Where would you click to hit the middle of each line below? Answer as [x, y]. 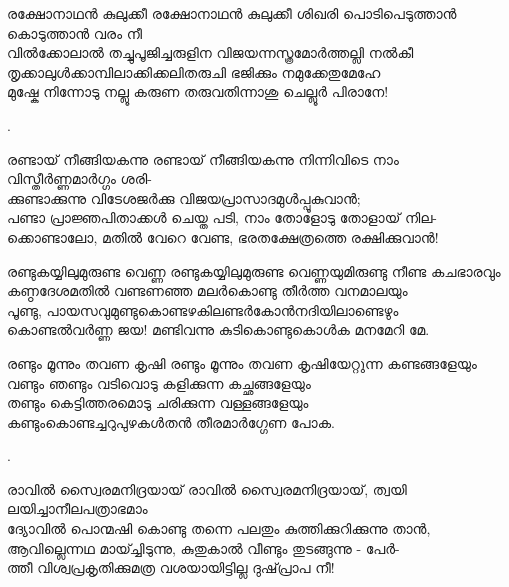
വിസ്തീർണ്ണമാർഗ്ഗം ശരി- [79, 178]
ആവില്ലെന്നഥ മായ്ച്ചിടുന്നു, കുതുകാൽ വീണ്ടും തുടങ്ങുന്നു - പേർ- [203, 547]
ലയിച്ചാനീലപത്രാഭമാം [77, 508]
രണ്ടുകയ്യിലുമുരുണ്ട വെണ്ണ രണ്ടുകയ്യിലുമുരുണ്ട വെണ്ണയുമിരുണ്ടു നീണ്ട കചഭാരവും [254, 270]
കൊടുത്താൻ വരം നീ [75, 32]
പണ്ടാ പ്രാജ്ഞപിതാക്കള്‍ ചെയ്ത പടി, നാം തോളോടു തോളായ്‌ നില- [222, 217]
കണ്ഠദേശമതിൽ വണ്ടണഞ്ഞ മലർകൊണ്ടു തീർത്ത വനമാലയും [207, 290]
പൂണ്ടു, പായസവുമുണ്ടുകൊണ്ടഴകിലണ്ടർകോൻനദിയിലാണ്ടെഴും [203, 309]
